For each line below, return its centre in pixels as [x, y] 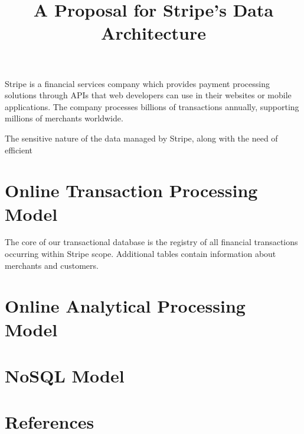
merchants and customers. [52, 265]
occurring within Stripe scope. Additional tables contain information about [140, 254]
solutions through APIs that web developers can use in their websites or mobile [148, 95]
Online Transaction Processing [131, 190]
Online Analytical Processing [125, 306]
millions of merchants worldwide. [64, 118]
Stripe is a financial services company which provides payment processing [137, 83]
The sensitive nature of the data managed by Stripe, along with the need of [141, 138]
